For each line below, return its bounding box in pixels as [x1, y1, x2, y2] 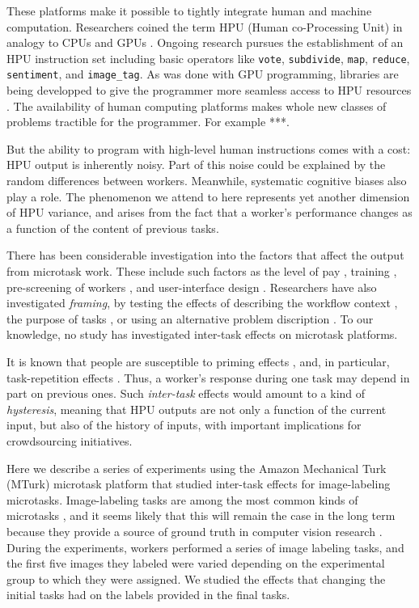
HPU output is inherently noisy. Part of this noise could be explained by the [6, 156, 386, 173]
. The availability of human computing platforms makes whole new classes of [6, 97, 387, 114]
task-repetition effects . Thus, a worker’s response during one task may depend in [6, 369, 410, 386]
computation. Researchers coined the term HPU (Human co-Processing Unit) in [6, 18, 403, 35]
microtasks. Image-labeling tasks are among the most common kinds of [6, 491, 358, 508]
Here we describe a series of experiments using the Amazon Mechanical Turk [6, 459, 387, 476]
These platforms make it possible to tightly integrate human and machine [6, 2, 372, 19]
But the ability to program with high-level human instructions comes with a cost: [6, 140, 411, 157]
